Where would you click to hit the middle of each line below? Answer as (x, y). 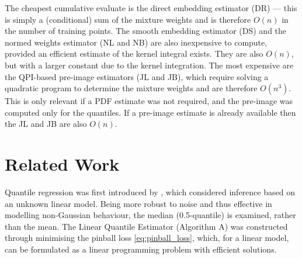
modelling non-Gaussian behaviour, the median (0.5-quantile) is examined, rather (150, 215)
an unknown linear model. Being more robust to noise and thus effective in (138, 203)
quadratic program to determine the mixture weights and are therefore (131, 88)
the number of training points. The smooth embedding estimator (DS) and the (146, 31)
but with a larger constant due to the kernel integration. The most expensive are (149, 65)
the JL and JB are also (46, 124)
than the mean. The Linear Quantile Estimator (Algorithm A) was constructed (146, 226)
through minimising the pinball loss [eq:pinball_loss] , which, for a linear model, (147, 238)
